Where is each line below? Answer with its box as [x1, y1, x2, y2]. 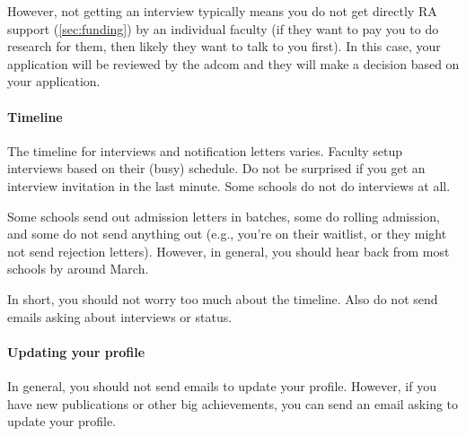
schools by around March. [7, 259, 149, 278]
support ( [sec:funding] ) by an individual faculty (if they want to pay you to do [7, 19, 439, 38]
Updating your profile [7, 342, 145, 361]
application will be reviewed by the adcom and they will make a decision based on [7, 54, 460, 73]
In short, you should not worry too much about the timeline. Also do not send [7, 289, 438, 308]
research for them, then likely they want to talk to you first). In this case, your [7, 37, 441, 56]
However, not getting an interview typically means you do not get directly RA [7, 2, 437, 20]
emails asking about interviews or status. [7, 307, 233, 326]
